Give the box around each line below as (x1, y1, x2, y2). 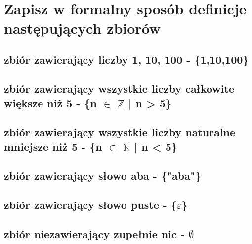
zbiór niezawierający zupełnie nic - (4, 226, 185, 241)
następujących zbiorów (4, 18, 161, 38)
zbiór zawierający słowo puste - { (4, 197, 177, 212)
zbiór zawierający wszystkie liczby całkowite (4, 81, 234, 96)
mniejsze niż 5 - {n (4, 139, 102, 154)
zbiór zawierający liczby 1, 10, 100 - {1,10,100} (4, 51, 249, 67)
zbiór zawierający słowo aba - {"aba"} (4, 168, 202, 183)
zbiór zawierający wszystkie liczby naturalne (4, 124, 236, 139)
